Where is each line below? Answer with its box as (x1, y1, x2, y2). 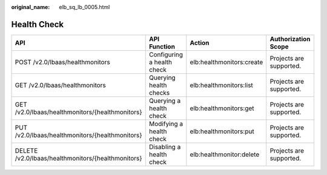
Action (190, 38, 210, 47)
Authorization (269, 35, 311, 43)
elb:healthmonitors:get (190, 104, 254, 112)
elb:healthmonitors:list (190, 81, 254, 89)
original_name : (11, 4, 50, 10)
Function (148, 42, 176, 51)
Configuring (148, 50, 183, 59)
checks (148, 88, 170, 97)
